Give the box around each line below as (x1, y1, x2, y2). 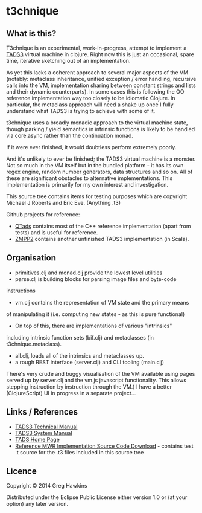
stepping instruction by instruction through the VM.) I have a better (6, 382, 172, 390)
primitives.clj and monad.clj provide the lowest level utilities (14, 269, 163, 276)
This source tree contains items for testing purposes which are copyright (6, 193, 188, 200)
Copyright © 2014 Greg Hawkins (6, 482, 87, 489)
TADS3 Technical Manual (14, 423, 78, 430)
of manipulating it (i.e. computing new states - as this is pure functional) (6, 310, 185, 318)
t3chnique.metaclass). (6, 340, 62, 347)
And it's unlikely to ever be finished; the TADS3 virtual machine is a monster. (6, 155, 196, 163)
